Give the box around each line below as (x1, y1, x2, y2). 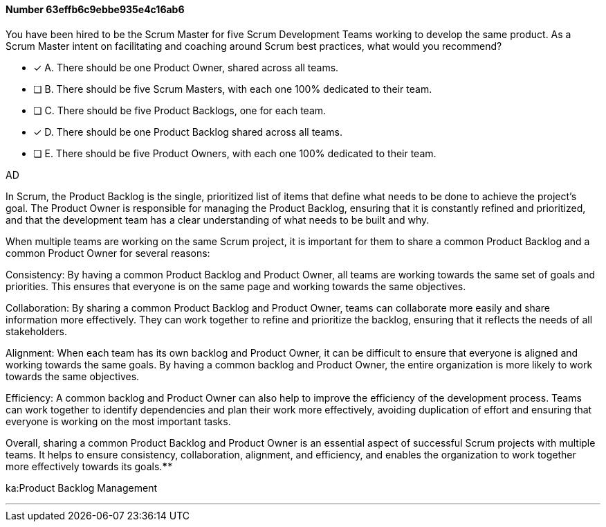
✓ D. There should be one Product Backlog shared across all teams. (33, 125, 342, 138)
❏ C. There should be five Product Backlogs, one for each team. (33, 104, 327, 116)
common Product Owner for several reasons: (6, 247, 210, 259)
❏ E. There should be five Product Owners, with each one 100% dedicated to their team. (33, 147, 437, 159)
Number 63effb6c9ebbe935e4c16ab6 (6, 3, 185, 15)
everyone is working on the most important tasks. (6, 415, 231, 427)
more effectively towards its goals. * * (6, 460, 173, 472)
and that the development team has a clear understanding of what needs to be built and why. (6, 213, 430, 226)
